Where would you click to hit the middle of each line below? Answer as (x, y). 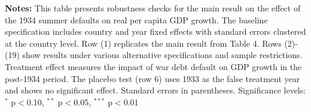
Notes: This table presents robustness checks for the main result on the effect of (153, 8)
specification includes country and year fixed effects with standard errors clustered (155, 31)
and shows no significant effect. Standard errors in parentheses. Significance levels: (155, 90)
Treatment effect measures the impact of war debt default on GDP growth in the (153, 66)
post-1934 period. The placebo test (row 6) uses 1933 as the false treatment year (153, 78)
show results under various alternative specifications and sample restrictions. (162, 55)
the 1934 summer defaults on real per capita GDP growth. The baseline (136, 19)
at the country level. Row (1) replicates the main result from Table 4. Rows (143, 43)
